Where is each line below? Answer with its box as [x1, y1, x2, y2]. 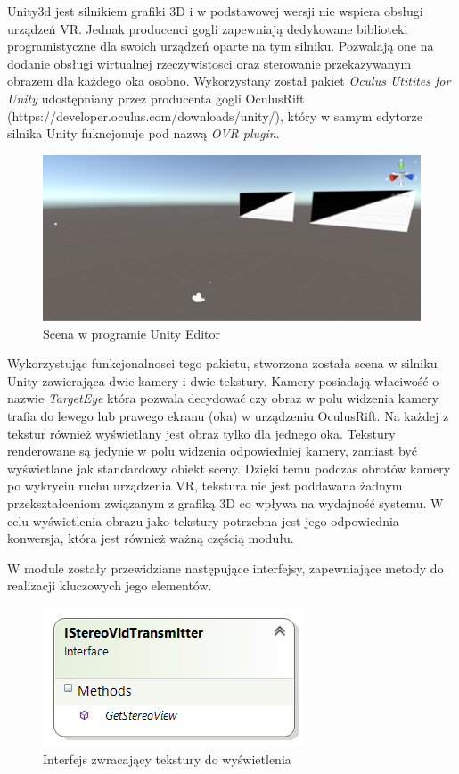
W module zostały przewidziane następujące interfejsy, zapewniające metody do [7, 558, 444, 577]
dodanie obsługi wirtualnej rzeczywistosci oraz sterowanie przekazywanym [7, 54, 412, 72]
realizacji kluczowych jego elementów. [7, 576, 212, 595]
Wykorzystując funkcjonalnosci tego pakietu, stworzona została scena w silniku [7, 354, 438, 373]
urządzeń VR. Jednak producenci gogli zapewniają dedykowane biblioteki [7, 19, 408, 37]
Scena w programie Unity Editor [43, 324, 221, 342]
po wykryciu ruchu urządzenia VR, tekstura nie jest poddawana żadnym [7, 476, 403, 495]
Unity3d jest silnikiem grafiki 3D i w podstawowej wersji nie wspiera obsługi [7, 2, 423, 20]
